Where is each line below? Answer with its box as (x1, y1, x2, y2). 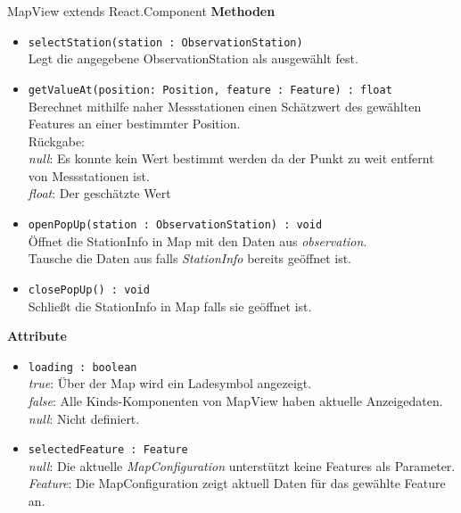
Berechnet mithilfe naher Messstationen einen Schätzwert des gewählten (28, 96, 422, 115)
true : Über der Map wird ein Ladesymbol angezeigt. (28, 374, 312, 393)
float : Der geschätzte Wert (28, 184, 171, 203)
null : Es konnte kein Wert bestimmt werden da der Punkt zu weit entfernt (28, 149, 434, 168)
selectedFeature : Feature (28, 443, 188, 457)
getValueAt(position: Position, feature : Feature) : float (28, 83, 392, 96)
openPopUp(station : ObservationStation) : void (28, 219, 323, 232)
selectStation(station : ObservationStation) (28, 36, 303, 49)
